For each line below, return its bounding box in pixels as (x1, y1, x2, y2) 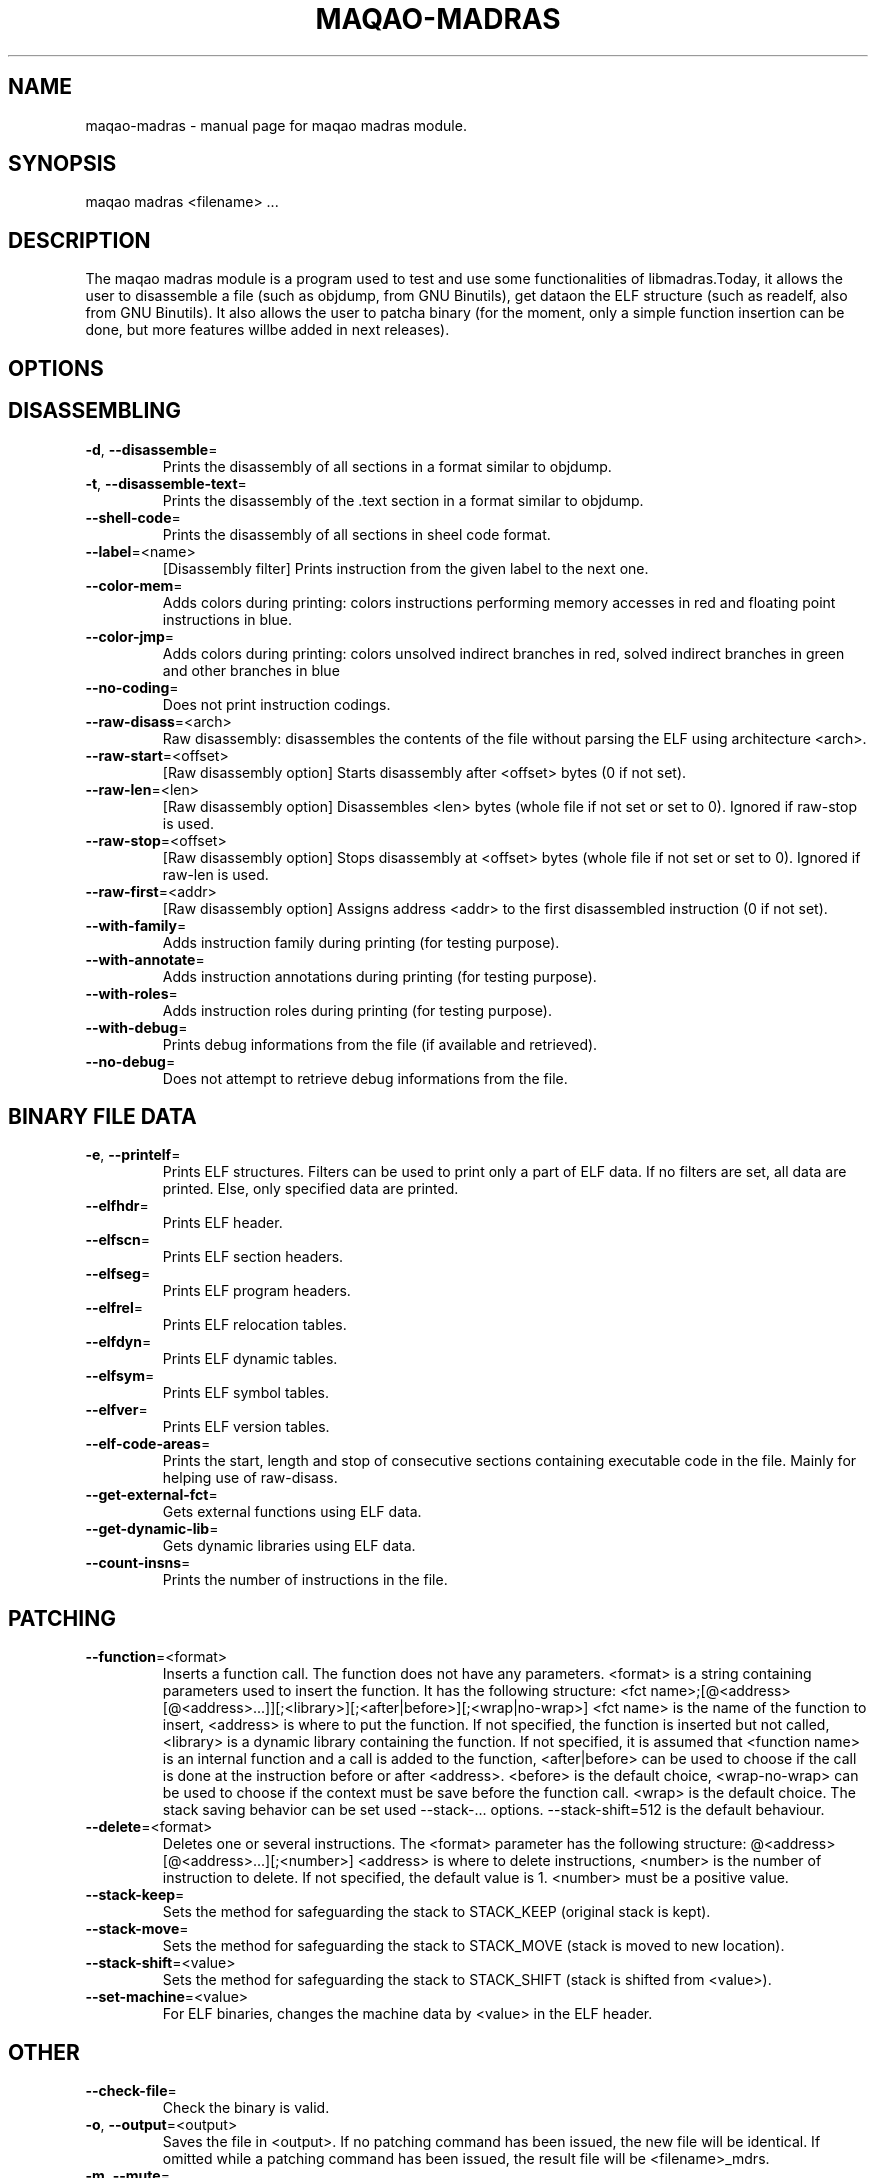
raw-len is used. (162, 865, 269, 883)
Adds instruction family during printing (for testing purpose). (162, 933, 560, 951)
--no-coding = (85, 678, 179, 696)
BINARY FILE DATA (8, 1103, 197, 1129)
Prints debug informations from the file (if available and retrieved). (162, 1035, 598, 1053)
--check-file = (85, 2082, 177, 2100)
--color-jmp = (85, 627, 175, 645)
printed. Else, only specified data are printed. (162, 1180, 459, 1198)
